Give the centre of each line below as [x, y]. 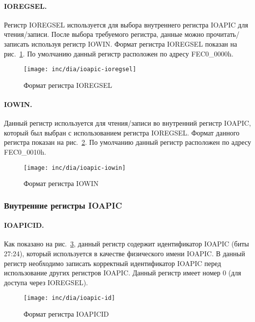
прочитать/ [223, 34]
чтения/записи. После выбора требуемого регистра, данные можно [104, 34]
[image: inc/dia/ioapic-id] [70, 298]
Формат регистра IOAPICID [66, 314]
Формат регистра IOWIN [61, 183]
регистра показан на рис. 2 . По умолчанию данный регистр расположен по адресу [127, 142]
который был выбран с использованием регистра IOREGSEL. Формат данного [122, 132]
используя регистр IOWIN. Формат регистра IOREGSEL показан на [134, 43]
